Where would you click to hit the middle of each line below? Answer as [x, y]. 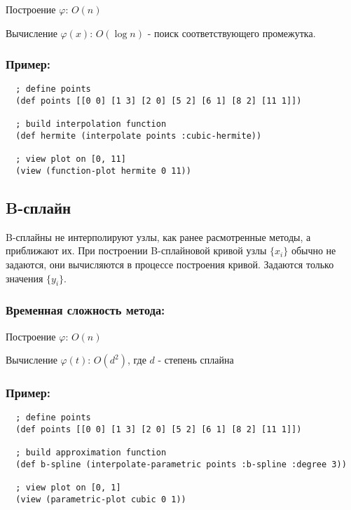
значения [25, 278]
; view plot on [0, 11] [71, 159]
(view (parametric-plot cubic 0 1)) [101, 500]
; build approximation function [91, 453]
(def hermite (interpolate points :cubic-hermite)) [139, 136]
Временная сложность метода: [85, 310]
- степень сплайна [196, 360]
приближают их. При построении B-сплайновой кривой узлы [136, 250]
